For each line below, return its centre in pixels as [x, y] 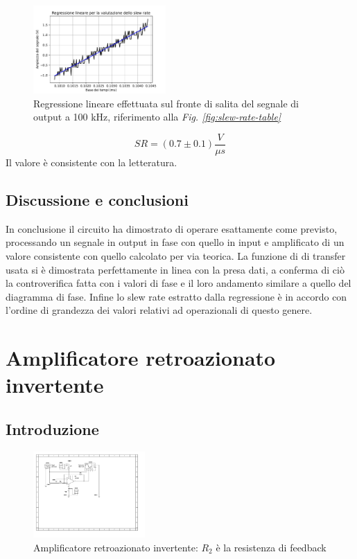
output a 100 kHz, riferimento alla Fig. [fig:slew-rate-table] [157, 117]
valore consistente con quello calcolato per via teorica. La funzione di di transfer [176, 256]
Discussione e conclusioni [97, 200]
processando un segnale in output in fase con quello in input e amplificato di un [175, 242]
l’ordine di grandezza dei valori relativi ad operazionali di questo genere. [159, 310]
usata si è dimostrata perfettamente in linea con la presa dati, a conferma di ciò [175, 269]
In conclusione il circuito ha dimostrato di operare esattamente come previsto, [172, 228]
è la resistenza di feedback [271, 547]
